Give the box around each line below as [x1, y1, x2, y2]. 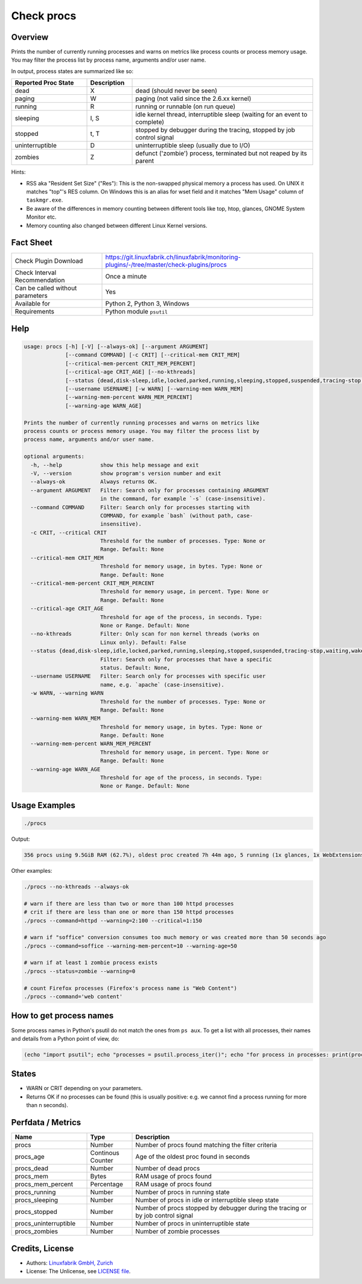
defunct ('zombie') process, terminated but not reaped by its [135, 149, 308, 158]
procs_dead [14, 1164, 48, 1173]
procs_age [14, 1152, 45, 1161]
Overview [11, 32, 49, 42]
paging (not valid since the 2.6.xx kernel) [135, 94, 252, 103]
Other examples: [11, 867, 52, 874]
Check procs [11, 9, 77, 22]
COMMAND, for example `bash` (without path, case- [100, 512, 253, 519]
